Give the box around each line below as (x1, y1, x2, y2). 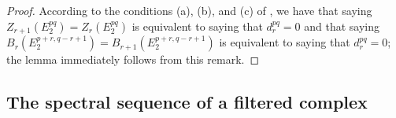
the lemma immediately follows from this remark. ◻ (6, 51, 260, 68)
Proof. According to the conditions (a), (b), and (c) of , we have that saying (6, 2, 372, 18)
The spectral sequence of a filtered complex (6, 90, 368, 114)
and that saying (304, 17, 379, 34)
